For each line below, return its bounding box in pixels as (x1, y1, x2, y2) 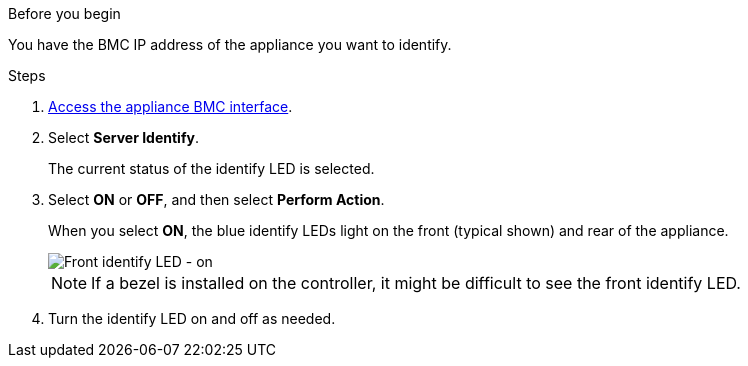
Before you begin (8, 5, 121, 22)
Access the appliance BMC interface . (48, 98, 293, 115)
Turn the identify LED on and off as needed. (48, 310, 336, 327)
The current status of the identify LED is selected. (48, 160, 375, 177)
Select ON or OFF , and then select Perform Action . (48, 191, 385, 208)
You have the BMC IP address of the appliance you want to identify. (8, 36, 452, 53)
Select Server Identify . (48, 129, 199, 146)
